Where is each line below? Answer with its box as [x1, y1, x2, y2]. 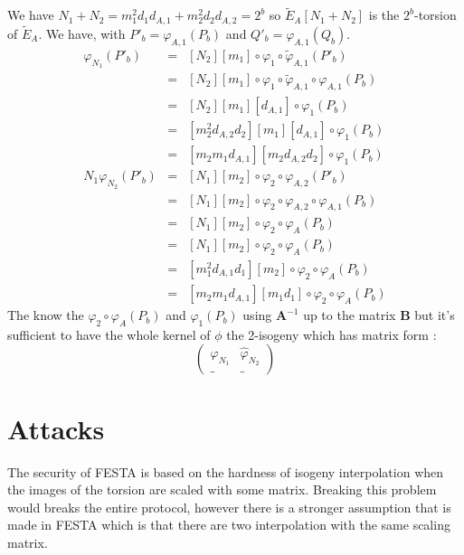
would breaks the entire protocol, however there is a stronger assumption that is [7, 497, 451, 516]
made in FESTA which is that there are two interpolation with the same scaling [7, 515, 450, 534]
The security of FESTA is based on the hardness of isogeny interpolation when [7, 462, 444, 481]
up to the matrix [303, 306, 396, 325]
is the [368, 5, 400, 24]
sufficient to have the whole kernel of [7, 325, 211, 343]
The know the [7, 306, 84, 325]
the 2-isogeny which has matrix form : [226, 325, 437, 343]
